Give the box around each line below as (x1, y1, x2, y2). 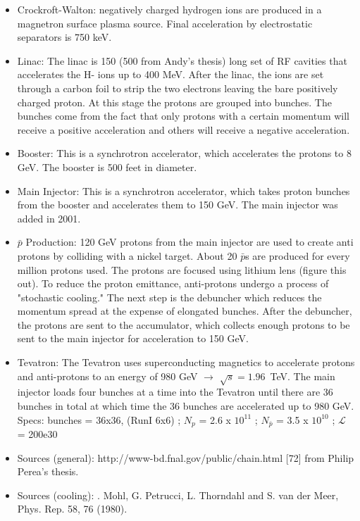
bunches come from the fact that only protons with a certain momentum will (17, 108, 349, 123)
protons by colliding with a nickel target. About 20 (17, 248, 237, 263)
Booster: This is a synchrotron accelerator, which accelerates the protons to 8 (17, 146, 352, 161)
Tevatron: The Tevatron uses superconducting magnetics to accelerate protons (17, 355, 355, 370)
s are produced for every (245, 248, 350, 263)
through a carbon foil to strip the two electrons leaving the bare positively (17, 80, 338, 95)
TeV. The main (270, 368, 335, 383)
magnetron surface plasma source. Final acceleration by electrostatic (17, 15, 313, 30)
